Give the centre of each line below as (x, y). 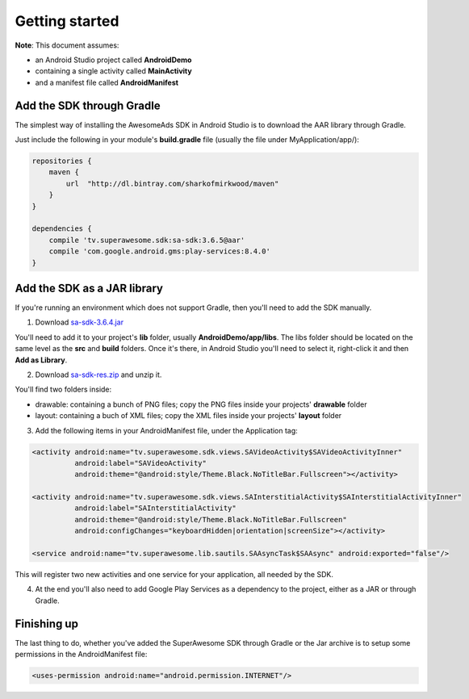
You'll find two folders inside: (63, 389)
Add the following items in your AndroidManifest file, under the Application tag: (166, 430)
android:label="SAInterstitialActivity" (155, 508)
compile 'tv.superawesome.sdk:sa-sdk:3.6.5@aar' (147, 240)
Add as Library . (41, 360)
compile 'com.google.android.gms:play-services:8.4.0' (159, 251)
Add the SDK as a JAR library (89, 288)
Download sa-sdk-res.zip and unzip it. (98, 375)
